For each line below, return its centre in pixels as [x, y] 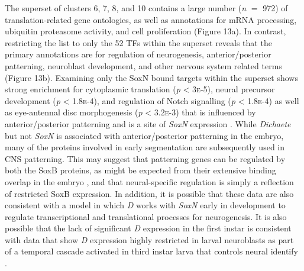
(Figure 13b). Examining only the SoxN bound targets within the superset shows [151, 77]
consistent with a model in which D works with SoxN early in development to [145, 205]
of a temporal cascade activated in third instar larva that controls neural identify [151, 251]
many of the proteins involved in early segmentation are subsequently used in [145, 147]
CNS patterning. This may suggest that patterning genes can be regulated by [145, 158]
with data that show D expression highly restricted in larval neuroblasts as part [149, 239]
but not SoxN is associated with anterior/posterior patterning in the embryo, [144, 135]
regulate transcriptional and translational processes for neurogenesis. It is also [146, 216]
